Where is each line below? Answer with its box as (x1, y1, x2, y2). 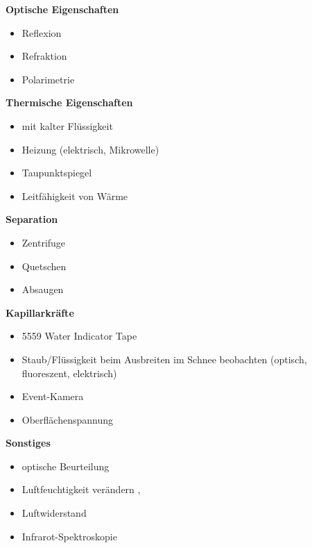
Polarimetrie (21, 72, 75, 86)
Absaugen (21, 282, 64, 297)
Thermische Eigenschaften (6, 95, 133, 110)
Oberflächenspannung (21, 412, 114, 426)
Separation (6, 212, 58, 226)
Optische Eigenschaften (6, 2, 119, 16)
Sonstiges (6, 435, 51, 450)
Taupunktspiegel (21, 165, 92, 180)
